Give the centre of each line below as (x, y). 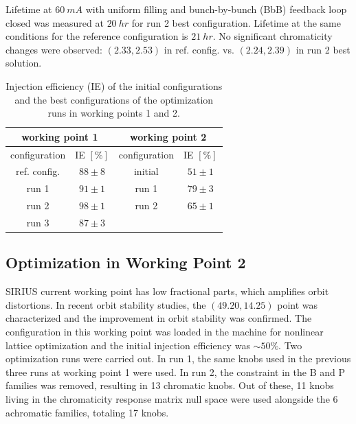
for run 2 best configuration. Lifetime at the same (236, 22)
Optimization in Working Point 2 (126, 262)
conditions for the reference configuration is (97, 36)
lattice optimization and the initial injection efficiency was (128, 345)
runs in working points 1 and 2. (114, 113)
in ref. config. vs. (199, 49)
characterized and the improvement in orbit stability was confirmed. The (159, 318)
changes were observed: (54, 49)
